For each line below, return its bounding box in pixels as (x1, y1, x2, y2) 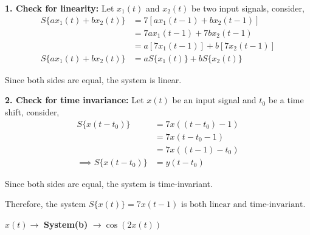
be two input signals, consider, (191, 2, 305, 14)
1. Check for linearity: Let (5, 2, 114, 14)
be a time (268, 94, 304, 106)
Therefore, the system (5, 197, 86, 210)
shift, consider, (5, 105, 60, 118)
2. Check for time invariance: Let (5, 94, 144, 106)
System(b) (43, 217, 88, 230)
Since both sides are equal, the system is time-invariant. (5, 177, 213, 189)
